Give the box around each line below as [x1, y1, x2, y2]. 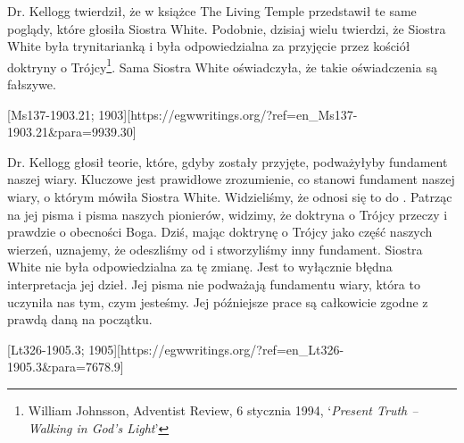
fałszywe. [7, 75, 56, 94]
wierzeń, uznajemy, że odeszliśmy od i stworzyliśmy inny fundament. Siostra [7, 239, 423, 258]
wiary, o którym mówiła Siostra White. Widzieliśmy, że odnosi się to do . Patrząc [7, 188, 452, 205]
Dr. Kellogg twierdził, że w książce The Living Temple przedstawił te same [7, 2, 417, 20]
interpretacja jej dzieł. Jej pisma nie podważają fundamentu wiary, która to [7, 274, 420, 293]
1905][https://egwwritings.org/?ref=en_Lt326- [88, 339, 344, 358]
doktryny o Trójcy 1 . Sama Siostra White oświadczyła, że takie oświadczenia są [7, 54, 437, 76]
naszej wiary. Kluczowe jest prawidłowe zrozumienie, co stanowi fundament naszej [7, 170, 455, 188]
